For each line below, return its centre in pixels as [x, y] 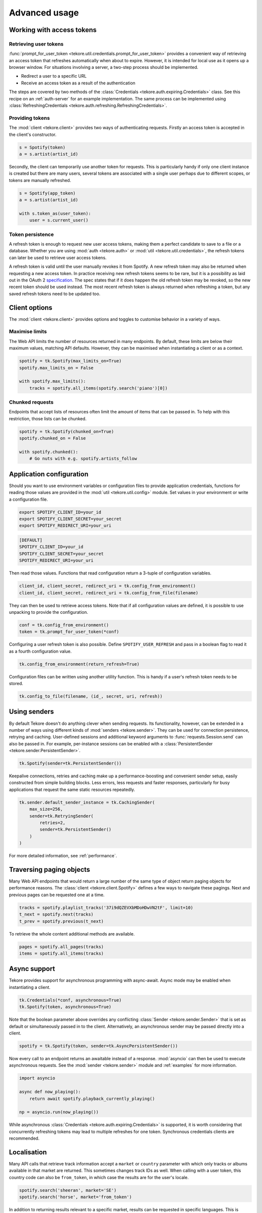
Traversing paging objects [49, 869]
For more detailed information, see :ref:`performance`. [63, 856]
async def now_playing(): [50, 1092]
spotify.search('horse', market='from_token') [75, 1197]
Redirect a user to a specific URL [54, 76]
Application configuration [49, 474]
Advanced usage [44, 13]
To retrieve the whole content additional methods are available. [72, 934]
